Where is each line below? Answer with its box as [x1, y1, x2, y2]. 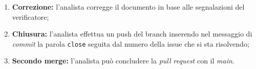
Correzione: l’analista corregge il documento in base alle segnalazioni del [12, 2, 245, 12]
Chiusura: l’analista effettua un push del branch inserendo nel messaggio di [12, 28, 252, 39]
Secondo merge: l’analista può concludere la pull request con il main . [12, 55, 234, 66]
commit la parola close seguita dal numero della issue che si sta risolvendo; [12, 38, 249, 49]
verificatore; [12, 11, 49, 22]
